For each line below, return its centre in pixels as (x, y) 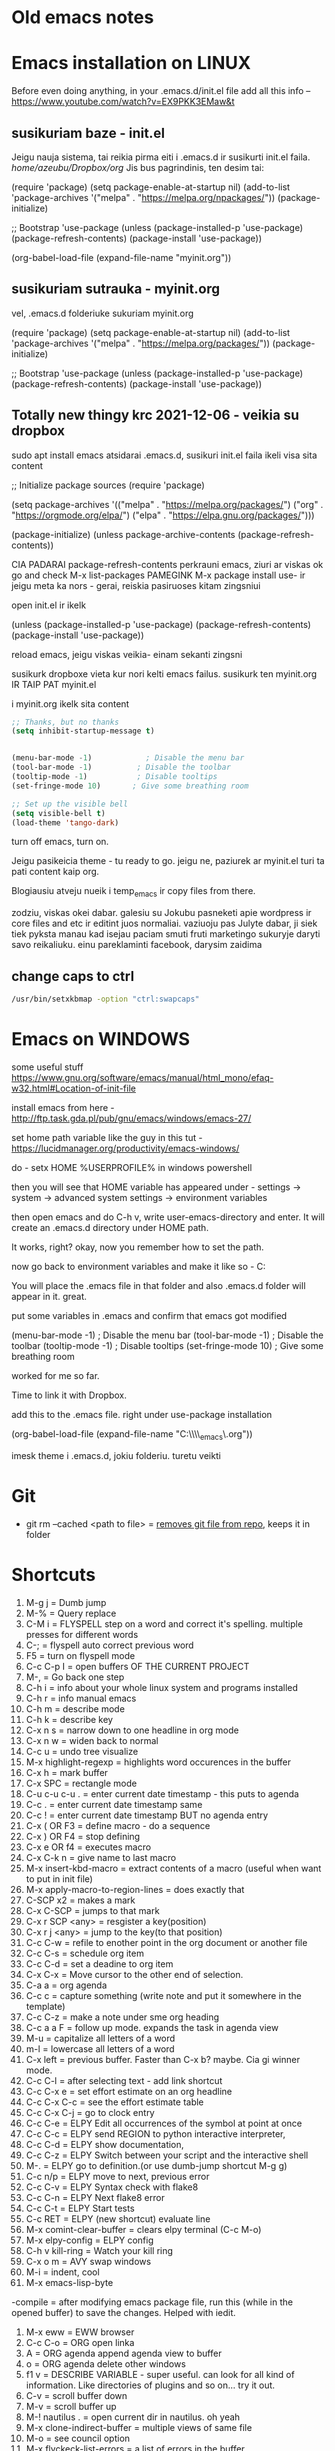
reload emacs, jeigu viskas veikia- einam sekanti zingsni (127, 654)
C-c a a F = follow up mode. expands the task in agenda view (152, 2027)
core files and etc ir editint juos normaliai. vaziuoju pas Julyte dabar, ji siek (164, 923)
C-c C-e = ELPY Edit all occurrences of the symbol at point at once (164, 2123)
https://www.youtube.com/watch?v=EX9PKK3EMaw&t (123, 102)
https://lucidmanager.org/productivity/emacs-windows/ (125, 1148)
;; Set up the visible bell (70, 804)
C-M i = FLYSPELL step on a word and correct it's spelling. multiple (164, 1623)
